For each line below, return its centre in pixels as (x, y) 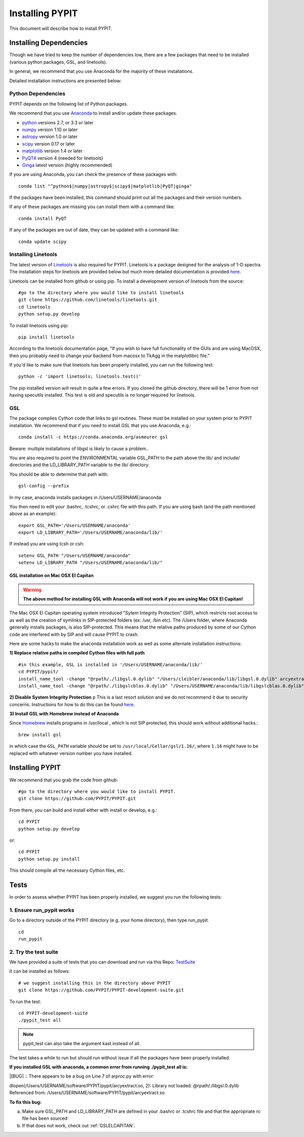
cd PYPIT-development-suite (53, 1013)
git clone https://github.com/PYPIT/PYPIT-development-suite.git (101, 990)
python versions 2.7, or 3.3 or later (58, 122)
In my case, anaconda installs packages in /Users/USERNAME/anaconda (85, 497)
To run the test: (25, 1002)
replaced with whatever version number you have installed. (71, 753)
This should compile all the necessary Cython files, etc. (67, 871)
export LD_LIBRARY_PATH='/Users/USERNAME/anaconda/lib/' (91, 532)
